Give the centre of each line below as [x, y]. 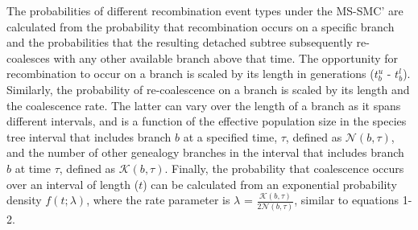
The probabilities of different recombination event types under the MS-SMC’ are [205, 10]
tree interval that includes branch [89, 136]
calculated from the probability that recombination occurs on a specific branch [201, 26]
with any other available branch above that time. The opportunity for [226, 57]
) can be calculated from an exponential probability [270, 184]
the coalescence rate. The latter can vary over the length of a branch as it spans [204, 105]
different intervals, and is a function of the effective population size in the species [207, 121]
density [24, 200]
